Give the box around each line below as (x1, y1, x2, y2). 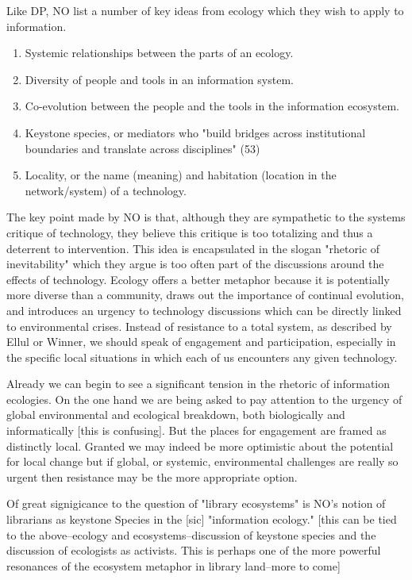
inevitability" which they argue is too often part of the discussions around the (6, 255, 384, 272)
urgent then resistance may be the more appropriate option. (6, 468, 298, 485)
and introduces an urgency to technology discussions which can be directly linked (6, 302, 402, 318)
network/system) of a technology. (25, 182, 187, 198)
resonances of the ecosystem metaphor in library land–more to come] (6, 557, 341, 574)
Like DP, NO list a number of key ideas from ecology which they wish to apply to (6, 2, 404, 18)
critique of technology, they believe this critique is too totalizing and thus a (6, 224, 373, 240)
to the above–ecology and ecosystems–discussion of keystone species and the (6, 526, 376, 543)
